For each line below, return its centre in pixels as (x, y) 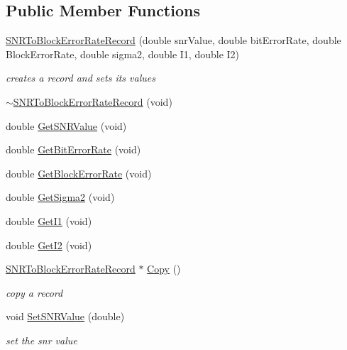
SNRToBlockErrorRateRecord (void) (93, 101)
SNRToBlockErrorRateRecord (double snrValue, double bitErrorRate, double (173, 40)
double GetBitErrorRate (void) (73, 149)
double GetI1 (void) (49, 220)
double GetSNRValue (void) (66, 125)
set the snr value (42, 340)
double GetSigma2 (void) (60, 197)
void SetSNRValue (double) (65, 316)
